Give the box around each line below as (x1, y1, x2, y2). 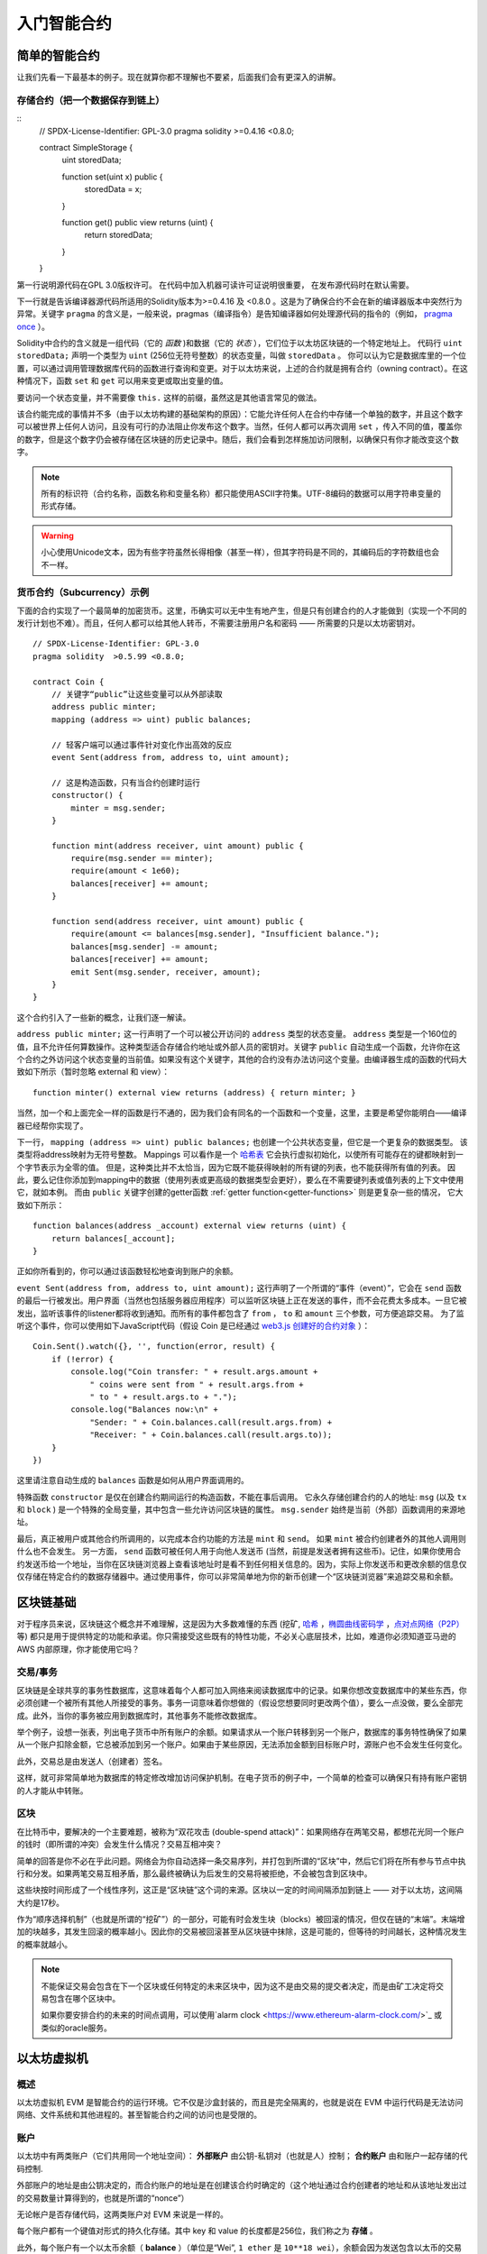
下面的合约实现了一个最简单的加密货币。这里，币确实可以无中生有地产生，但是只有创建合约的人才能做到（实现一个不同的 (16, 605, 467, 616)
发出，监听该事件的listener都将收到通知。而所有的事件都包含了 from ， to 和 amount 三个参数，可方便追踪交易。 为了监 (16, 1307, 464, 1318)
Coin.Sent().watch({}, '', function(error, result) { (32, 1342, 275, 1351)
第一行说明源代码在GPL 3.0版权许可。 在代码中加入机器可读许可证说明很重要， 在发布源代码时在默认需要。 (16, 279, 414, 290)
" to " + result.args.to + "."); (89, 1391, 238, 1402)
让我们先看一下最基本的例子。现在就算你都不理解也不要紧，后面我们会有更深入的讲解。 (16, 72, 341, 83)
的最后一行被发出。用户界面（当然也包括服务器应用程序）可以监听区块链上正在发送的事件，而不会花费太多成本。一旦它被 (16, 1295, 467, 1306)
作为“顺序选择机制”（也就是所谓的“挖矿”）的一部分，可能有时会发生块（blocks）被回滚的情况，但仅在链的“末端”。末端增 (16, 1914, 465, 1925)
